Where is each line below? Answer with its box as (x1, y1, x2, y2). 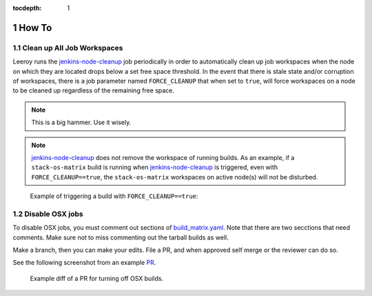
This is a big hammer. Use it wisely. (31, 118, 132, 127)
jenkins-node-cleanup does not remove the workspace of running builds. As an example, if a (31, 153, 295, 161)
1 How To (12, 21, 52, 34)
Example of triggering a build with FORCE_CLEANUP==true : (30, 192, 198, 200)
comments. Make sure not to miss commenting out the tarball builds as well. (12, 233, 229, 241)
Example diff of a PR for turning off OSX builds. (30, 274, 164, 282)
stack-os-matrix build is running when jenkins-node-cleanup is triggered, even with (31, 163, 278, 172)
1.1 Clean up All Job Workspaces (12, 43, 123, 52)
